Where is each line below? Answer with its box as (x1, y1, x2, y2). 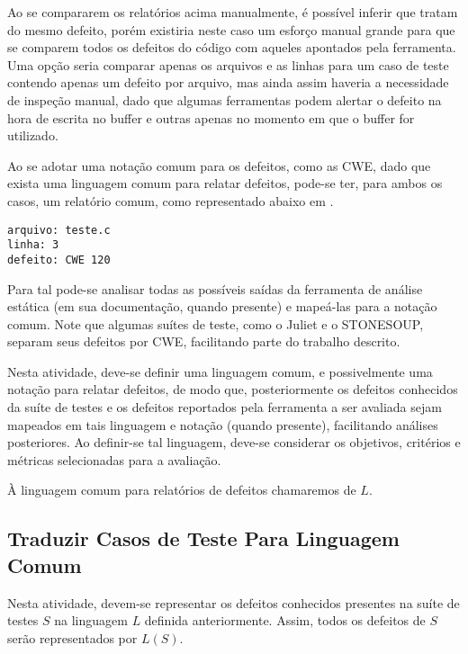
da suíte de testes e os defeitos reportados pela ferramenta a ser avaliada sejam (7, 398, 442, 417)
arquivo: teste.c (7, 223, 111, 237)
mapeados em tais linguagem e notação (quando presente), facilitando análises (7, 415, 438, 434)
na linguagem (54, 611, 128, 630)
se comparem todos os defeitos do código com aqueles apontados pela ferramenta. (7, 38, 456, 57)
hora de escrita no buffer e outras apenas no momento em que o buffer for (7, 108, 415, 127)
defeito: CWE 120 (7, 253, 111, 266)
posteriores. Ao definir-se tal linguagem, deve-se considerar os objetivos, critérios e (7, 433, 461, 452)
